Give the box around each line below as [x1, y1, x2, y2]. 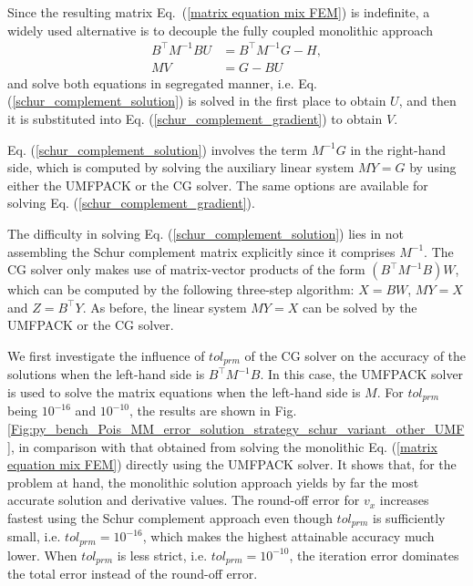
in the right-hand [350, 139, 447, 159]
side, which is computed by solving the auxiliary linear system [7, 158, 355, 177]
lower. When [7, 545, 77, 564]
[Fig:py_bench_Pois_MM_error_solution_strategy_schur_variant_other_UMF [7, 418, 465, 437]
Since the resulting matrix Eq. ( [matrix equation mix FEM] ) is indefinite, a [7, 3, 430, 21]
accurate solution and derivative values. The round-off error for [7, 490, 360, 509]
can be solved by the [302, 297, 417, 316]
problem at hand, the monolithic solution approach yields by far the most [7, 472, 419, 491]
